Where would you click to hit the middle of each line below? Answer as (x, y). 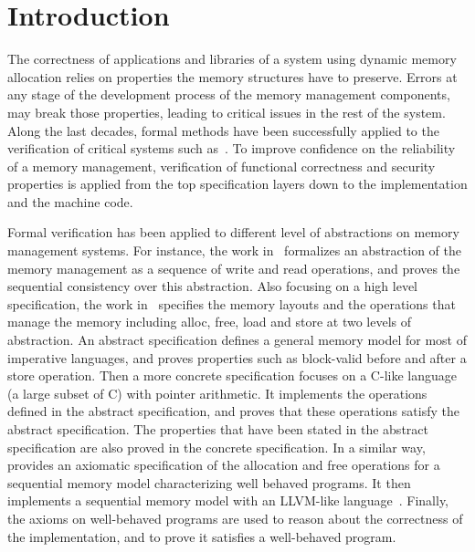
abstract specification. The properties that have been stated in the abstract (218, 429)
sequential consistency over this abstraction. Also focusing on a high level (212, 286)
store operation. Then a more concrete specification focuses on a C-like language (232, 375)
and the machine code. (70, 201)
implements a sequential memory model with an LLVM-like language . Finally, (228, 500)
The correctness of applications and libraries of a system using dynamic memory (232, 59)
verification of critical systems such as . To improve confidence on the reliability (232, 148)
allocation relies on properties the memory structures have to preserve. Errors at (232, 76)
